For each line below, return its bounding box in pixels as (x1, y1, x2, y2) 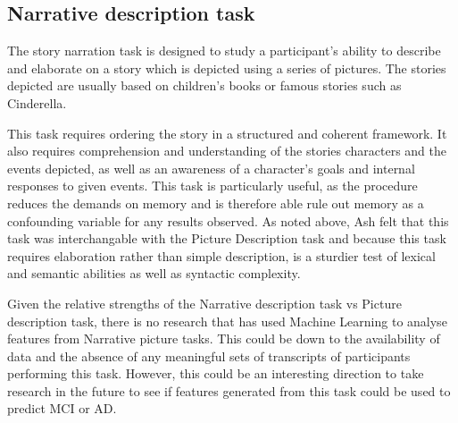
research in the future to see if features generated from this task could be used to (7, 381, 451, 400)
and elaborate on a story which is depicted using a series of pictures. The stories (7, 58, 446, 77)
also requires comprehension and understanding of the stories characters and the (7, 141, 446, 160)
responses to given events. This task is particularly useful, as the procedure (7, 176, 418, 195)
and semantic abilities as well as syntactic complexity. (7, 264, 301, 283)
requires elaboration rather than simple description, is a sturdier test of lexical (7, 246, 436, 265)
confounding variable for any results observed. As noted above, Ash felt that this (7, 211, 449, 230)
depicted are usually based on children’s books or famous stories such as (7, 76, 402, 95)
